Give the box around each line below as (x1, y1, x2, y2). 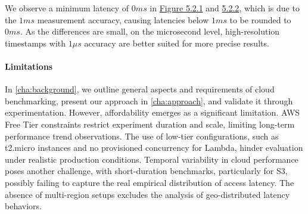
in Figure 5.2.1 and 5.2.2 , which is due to (150, 2, 300, 14)
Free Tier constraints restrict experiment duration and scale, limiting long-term (5, 117, 295, 130)
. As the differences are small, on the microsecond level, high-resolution (20, 25, 280, 38)
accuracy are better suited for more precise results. (84, 36, 269, 49)
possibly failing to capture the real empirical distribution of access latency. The (5, 176, 294, 188)
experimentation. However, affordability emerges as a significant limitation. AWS (5, 106, 300, 119)
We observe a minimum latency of (5, 2, 129, 14)
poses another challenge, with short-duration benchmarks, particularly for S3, (5, 165, 288, 177)
